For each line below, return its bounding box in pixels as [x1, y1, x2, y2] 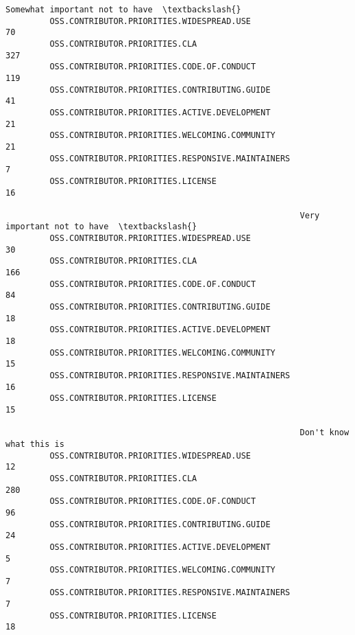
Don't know [299, 428, 350, 438]
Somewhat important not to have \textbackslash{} [5, 5, 241, 14]
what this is [5, 439, 64, 449]
